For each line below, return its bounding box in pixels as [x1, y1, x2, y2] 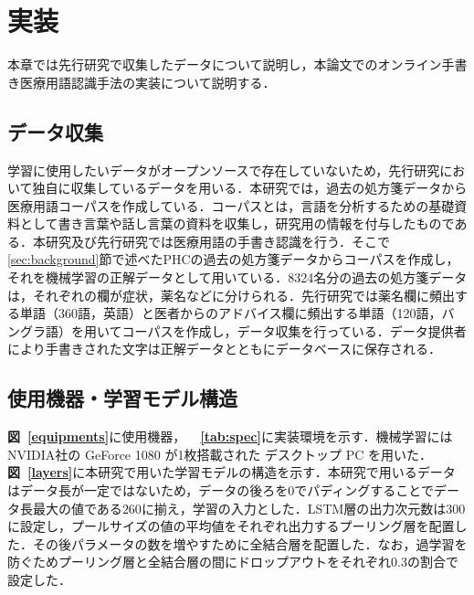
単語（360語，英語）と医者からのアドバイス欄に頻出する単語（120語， [19, 303, 442, 323]
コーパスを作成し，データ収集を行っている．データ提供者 [121, 321, 467, 340]
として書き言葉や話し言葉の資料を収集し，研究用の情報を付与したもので [19, 214, 455, 233]
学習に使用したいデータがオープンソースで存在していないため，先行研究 [7, 160, 440, 179]
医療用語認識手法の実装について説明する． [19, 72, 276, 91]
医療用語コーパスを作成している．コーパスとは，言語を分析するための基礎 [7, 196, 455, 215]
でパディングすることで [294, 481, 434, 500]
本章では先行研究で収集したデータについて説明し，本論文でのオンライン [7, 55, 442, 74]
